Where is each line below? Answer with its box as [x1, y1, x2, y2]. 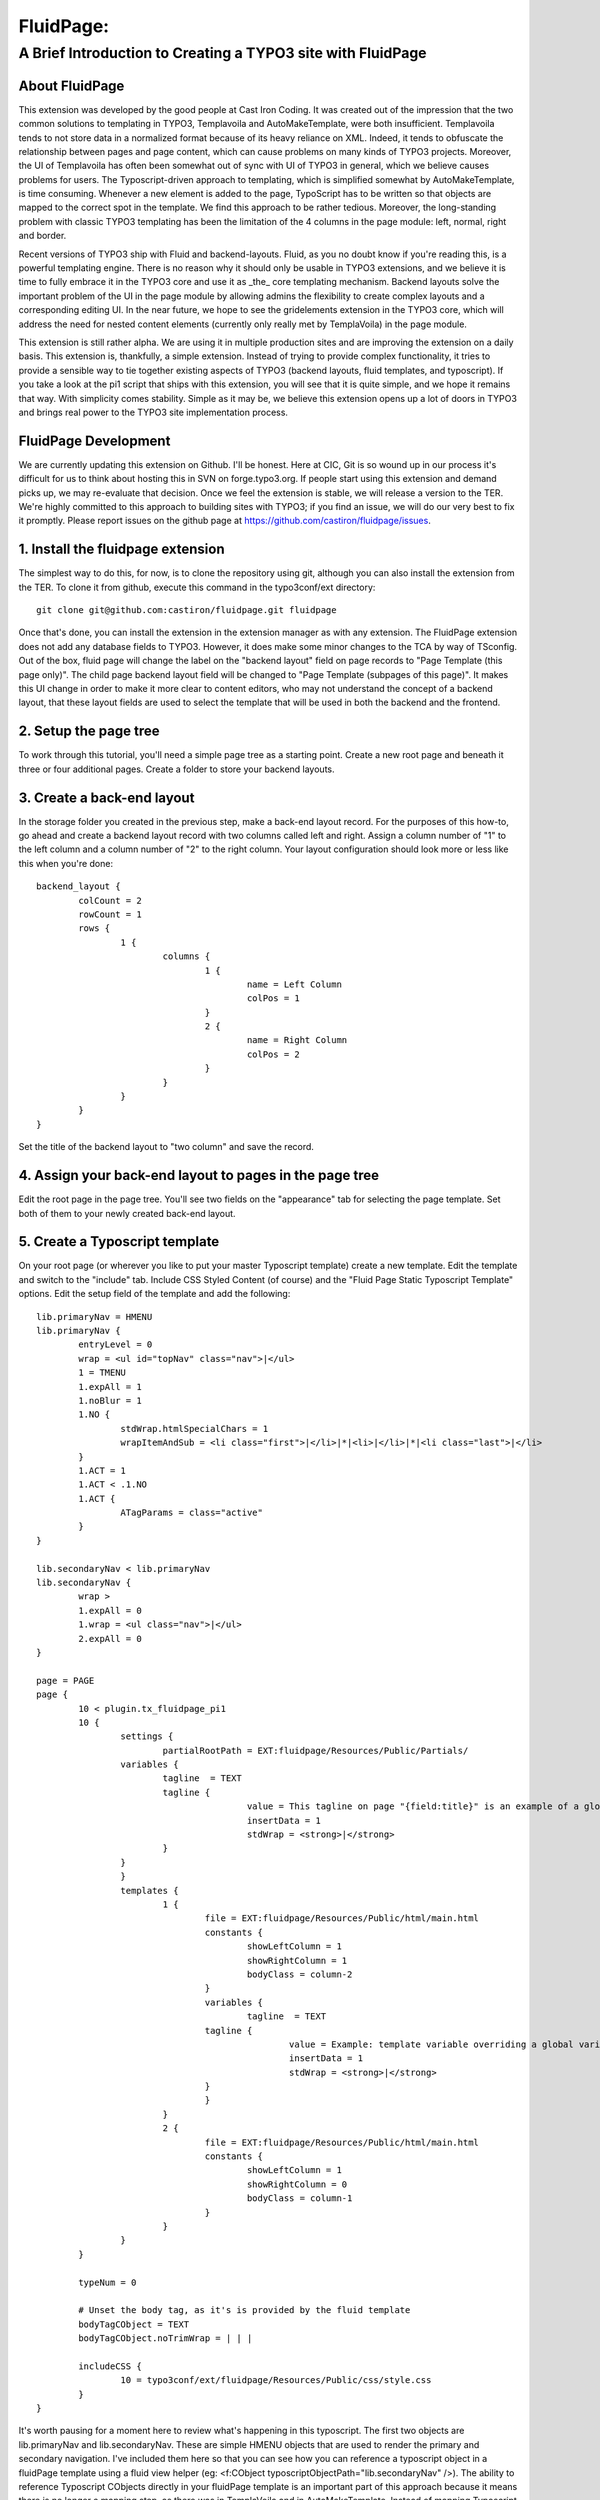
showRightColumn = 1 [246, 1955, 348, 1966]
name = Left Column [246, 978, 342, 990]
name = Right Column [246, 1035, 348, 1046]
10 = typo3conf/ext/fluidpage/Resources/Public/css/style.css [120, 2375, 432, 2386]
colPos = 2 [246, 1048, 300, 1060]
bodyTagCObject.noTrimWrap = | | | [78, 2333, 253, 2344]
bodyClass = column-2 [246, 1968, 353, 1980]
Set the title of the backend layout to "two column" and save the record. [18, 1141, 315, 1153]
